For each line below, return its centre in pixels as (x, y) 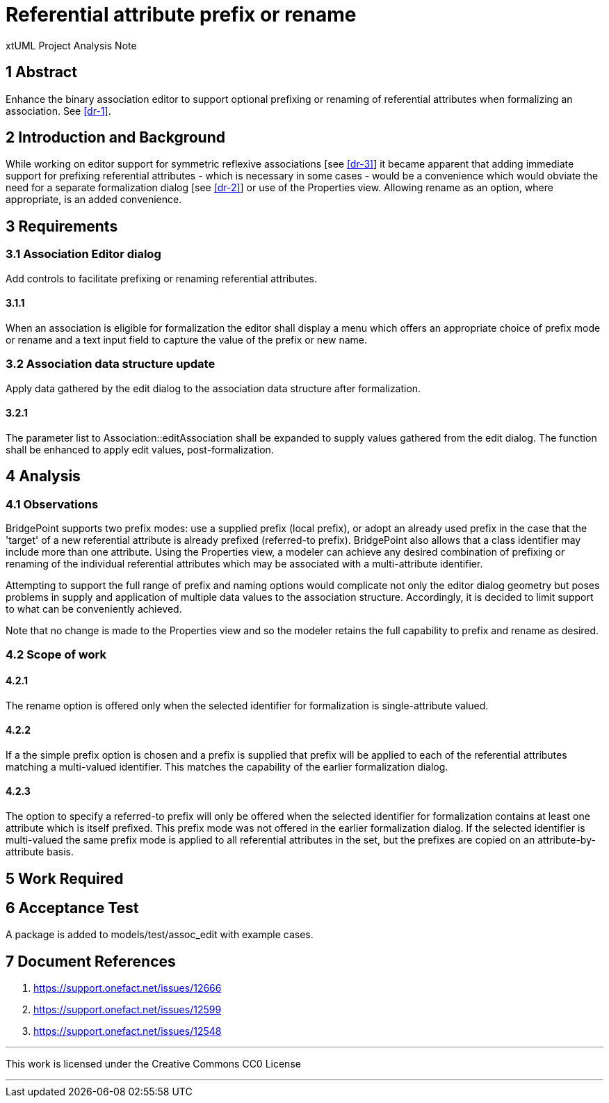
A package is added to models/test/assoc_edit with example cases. (160, 935)
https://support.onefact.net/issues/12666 (128, 988)
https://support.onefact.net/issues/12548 (128, 1031)
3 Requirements (62, 226)
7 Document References (91, 961)
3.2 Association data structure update (111, 364)
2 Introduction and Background (115, 138)
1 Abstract (41, 72)
